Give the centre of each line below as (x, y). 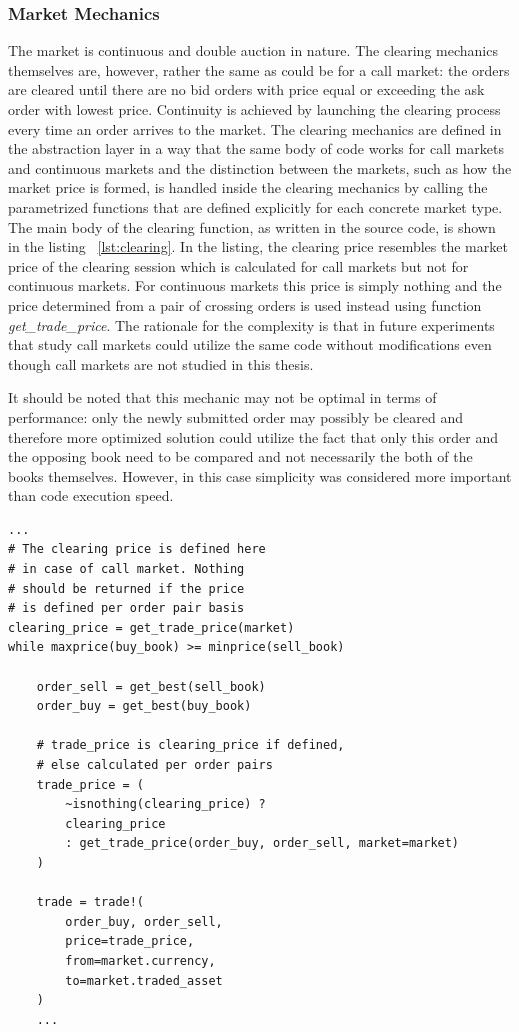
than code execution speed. (91, 495)
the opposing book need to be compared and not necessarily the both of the (240, 456)
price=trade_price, (130, 941)
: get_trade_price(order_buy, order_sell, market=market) (262, 843)
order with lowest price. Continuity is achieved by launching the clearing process (254, 109)
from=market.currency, (140, 960)
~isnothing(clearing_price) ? (165, 804)
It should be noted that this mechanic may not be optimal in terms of (222, 397)
